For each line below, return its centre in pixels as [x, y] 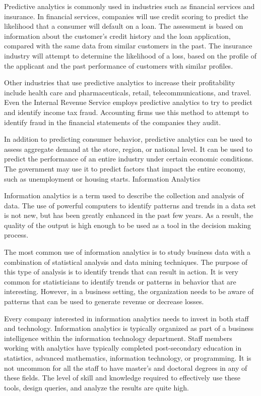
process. [16, 235]
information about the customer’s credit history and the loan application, [117, 36]
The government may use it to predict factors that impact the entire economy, [125, 168]
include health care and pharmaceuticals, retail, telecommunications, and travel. [128, 92]
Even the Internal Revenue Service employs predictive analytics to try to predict [128, 102]
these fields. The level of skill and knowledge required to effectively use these [122, 378]
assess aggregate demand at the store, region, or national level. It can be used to [128, 149]
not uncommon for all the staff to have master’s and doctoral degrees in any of [126, 367]
